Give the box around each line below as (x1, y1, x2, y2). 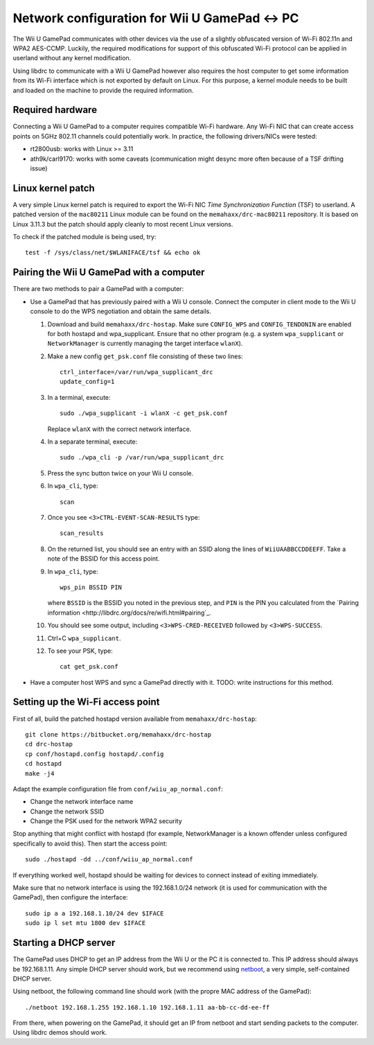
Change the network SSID (30, 807, 105, 816)
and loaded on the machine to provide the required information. (12, 86, 194, 94)
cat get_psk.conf (60, 662, 118, 671)
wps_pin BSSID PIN (60, 583, 123, 591)
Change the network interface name (30, 798, 134, 806)
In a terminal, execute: (47, 393, 111, 401)
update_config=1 (60, 378, 115, 386)
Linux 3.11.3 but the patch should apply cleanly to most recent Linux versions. (12, 220, 233, 228)
